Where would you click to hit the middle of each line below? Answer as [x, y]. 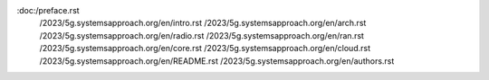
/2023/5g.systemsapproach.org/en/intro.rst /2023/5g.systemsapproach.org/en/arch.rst [203, 23]
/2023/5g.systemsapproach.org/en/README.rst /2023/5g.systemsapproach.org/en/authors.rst [217, 61]
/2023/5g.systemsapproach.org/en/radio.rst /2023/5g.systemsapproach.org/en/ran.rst [201, 35]
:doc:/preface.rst [48, 10]
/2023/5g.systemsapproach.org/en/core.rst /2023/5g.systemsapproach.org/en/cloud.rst [205, 49]
